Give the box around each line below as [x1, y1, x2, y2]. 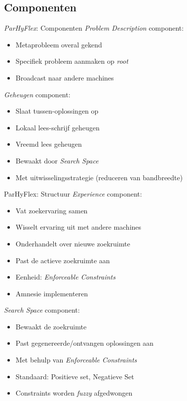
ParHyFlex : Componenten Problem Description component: [4, 23, 184, 33]
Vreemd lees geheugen [15, 139, 82, 149]
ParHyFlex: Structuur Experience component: [4, 189, 142, 199]
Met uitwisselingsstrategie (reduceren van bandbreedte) [15, 172, 183, 182]
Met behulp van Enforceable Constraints [15, 355, 137, 365]
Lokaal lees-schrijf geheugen [15, 122, 100, 132]
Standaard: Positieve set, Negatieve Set [15, 371, 134, 381]
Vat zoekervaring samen [15, 205, 88, 215]
